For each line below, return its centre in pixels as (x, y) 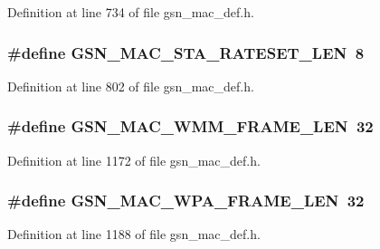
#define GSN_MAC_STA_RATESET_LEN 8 (186, 52)
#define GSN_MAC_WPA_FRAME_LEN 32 (186, 201)
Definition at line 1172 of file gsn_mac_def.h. (134, 160)
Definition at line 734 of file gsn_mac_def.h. (131, 12)
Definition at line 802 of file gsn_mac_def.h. (131, 86)
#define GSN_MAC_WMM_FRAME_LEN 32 (190, 126)
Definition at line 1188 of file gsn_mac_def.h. (134, 234)
